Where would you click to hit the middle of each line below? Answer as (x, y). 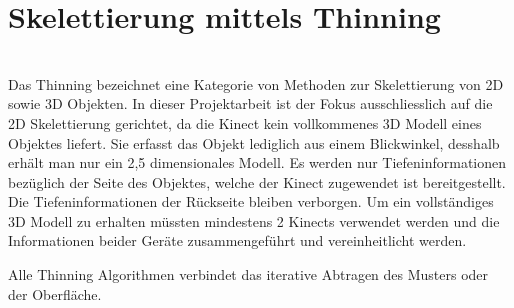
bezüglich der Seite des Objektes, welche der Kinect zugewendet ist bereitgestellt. (257, 181)
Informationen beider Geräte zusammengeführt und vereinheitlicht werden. (237, 240)
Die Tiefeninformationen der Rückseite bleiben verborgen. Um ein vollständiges (251, 201)
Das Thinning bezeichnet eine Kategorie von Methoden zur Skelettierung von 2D (256, 83)
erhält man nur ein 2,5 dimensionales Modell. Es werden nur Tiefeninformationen (257, 162)
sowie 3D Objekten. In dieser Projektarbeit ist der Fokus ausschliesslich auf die (250, 103)
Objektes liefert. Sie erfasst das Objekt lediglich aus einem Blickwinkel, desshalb (254, 142)
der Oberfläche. (55, 293)
